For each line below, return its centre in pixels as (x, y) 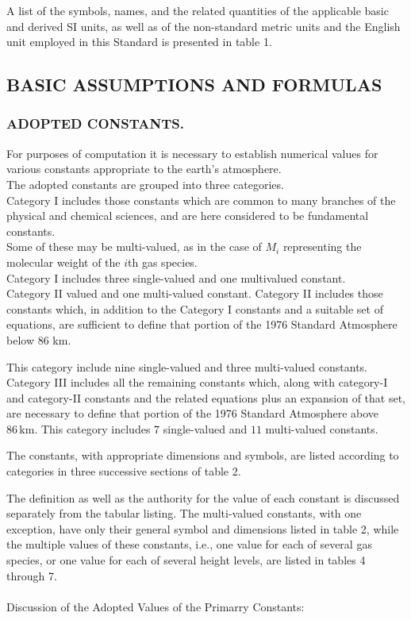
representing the (322, 246)
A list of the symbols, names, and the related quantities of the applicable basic (198, 10)
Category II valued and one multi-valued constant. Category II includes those (195, 293)
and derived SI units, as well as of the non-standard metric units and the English (204, 26)
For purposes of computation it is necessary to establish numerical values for (192, 153)
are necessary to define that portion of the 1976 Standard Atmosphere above (193, 413)
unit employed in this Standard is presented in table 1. (139, 42)
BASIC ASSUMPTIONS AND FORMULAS (194, 85)
